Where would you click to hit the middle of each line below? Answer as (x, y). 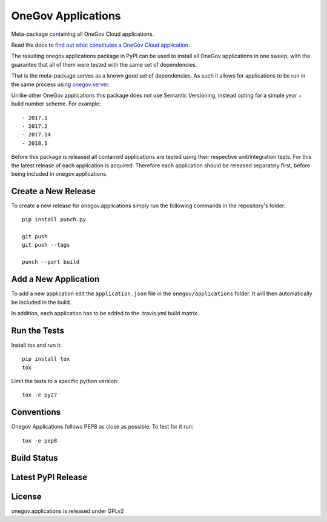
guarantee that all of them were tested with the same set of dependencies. (104, 64)
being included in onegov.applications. (59, 174)
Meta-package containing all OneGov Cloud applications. (83, 34)
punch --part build (51, 262)
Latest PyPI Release (49, 477)
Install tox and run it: (37, 345)
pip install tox (46, 359)
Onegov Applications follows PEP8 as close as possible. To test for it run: (102, 427)
